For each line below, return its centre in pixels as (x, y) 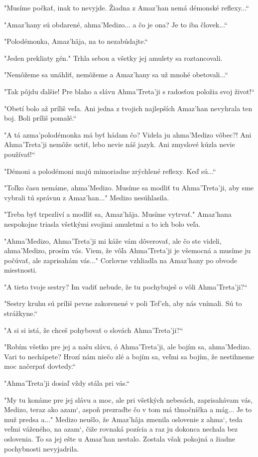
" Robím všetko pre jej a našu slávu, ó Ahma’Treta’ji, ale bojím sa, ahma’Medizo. (128, 347)
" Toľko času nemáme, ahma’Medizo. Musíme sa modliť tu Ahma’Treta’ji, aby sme (129, 188)
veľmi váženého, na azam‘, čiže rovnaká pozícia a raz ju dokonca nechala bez (121, 429)
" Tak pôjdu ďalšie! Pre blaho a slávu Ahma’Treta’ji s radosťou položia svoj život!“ (129, 91)
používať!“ (20, 154)
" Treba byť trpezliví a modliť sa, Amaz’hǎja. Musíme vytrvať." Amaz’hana (118, 214)
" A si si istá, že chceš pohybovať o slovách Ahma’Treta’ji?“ (94, 330)
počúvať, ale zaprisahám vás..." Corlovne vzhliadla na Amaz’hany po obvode (121, 260)
